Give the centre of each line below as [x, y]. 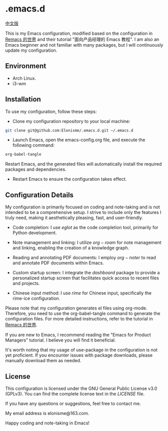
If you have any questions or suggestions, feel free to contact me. [73, 403]
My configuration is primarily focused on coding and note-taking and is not [83, 207]
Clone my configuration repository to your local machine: [71, 121]
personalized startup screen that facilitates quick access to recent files [86, 278]
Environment [26, 66]
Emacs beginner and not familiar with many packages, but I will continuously [84, 45]
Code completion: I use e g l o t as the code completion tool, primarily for [86, 228]
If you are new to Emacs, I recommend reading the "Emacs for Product [78, 335]
